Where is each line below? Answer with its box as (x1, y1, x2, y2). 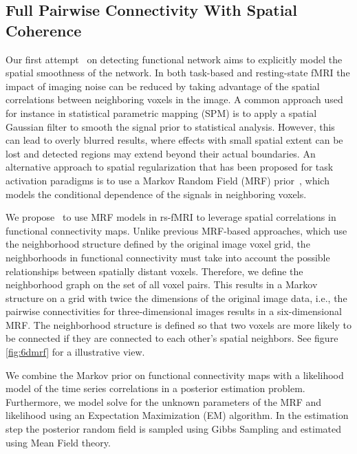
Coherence (6, 19, 82, 41)
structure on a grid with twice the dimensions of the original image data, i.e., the (6, 290, 347, 305)
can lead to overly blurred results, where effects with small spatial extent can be (6, 133, 343, 147)
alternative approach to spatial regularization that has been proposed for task (6, 160, 334, 174)
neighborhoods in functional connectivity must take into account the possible (6, 250, 330, 264)
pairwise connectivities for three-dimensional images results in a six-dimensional (6, 304, 342, 318)
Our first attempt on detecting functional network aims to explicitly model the (6, 52, 343, 66)
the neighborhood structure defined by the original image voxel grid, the (6, 237, 310, 251)
